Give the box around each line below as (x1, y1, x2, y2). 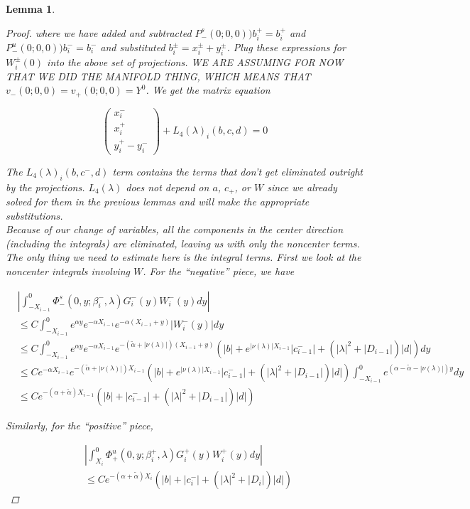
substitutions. (6, 208, 63, 223)
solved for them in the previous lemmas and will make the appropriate (6, 194, 310, 208)
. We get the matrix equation (146, 82, 270, 97)
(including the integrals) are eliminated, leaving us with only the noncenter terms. (6, 235, 360, 250)
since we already (267, 179, 337, 194)
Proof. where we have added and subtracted (6, 25, 192, 40)
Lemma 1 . (6, 1, 55, 16)
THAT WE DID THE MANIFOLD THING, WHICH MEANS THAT (6, 68, 311, 83)
